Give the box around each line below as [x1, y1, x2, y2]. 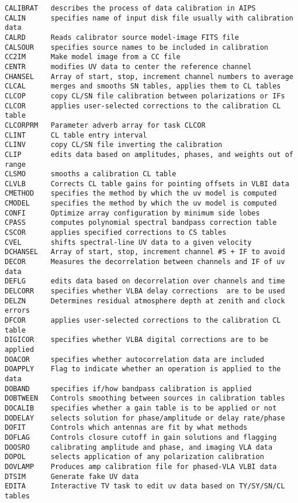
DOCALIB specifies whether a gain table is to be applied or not [5, 403, 277, 412]
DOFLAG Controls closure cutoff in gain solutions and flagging [5, 433, 277, 442]
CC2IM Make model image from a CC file [5, 53, 181, 61]
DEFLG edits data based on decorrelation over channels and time [5, 277, 285, 286]
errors [5, 306, 30, 315]
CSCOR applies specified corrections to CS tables [5, 228, 227, 237]
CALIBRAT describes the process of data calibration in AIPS [5, 4, 256, 12]
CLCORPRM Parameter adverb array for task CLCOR [5, 121, 206, 129]
